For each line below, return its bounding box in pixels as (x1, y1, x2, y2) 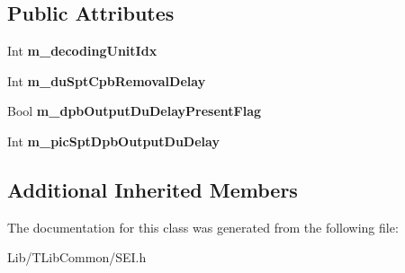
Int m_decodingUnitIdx (7, 41, 157, 60)
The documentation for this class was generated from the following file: (7, 217, 399, 236)
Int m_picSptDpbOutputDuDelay (7, 131, 220, 150)
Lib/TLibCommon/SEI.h (7, 248, 147, 267)
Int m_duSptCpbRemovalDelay (7, 71, 206, 90)
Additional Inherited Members (7, 175, 298, 203)
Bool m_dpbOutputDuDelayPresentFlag (7, 101, 262, 120)
